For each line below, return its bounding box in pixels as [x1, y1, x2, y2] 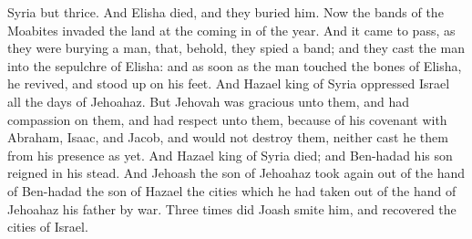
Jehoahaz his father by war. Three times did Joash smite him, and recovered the [7, 199, 457, 218]
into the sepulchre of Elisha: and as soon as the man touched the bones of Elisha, [7, 56, 462, 75]
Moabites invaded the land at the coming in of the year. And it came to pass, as [7, 20, 456, 39]
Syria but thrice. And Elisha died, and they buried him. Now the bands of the [7, 3, 444, 21]
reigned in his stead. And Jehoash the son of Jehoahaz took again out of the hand [7, 163, 466, 182]
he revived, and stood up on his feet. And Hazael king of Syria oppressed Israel [7, 74, 450, 93]
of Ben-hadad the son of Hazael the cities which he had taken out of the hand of [7, 181, 457, 200]
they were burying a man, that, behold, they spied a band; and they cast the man [7, 38, 465, 57]
